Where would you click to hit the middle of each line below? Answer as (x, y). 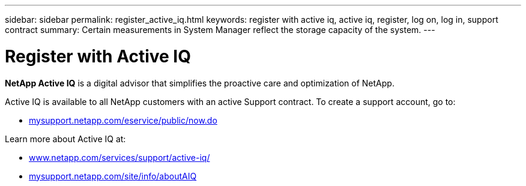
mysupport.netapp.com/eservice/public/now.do (123, 120)
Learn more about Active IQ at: (65, 139)
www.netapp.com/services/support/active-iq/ (119, 157)
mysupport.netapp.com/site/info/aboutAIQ (113, 176)
